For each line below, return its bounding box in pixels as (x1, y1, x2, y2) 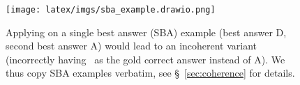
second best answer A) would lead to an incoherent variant (6, 38, 257, 53)
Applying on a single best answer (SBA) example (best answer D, (6, 24, 287, 39)
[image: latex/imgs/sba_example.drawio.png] (6, 5, 216, 15)
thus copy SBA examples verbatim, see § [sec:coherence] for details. (6, 65, 295, 80)
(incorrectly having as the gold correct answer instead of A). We (6, 52, 285, 66)
